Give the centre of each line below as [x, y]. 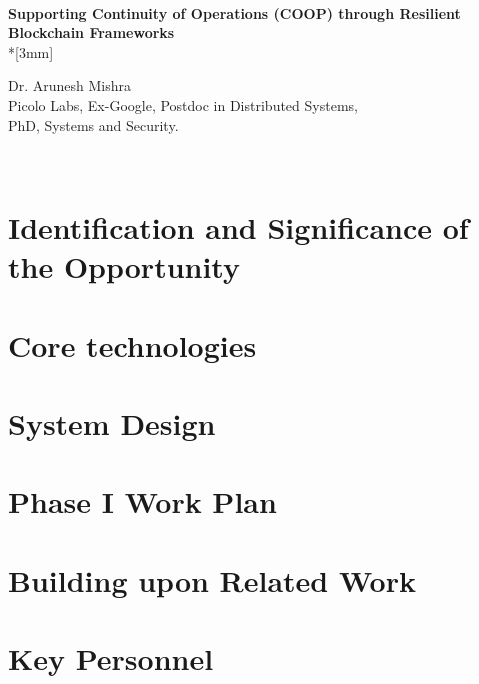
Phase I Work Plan [142, 501]
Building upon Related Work [212, 579]
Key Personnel [111, 658]
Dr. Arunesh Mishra [69, 85]
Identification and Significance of [238, 226]
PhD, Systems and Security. [93, 124]
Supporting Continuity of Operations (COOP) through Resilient [234, 12]
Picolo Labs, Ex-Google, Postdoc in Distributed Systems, [183, 104]
